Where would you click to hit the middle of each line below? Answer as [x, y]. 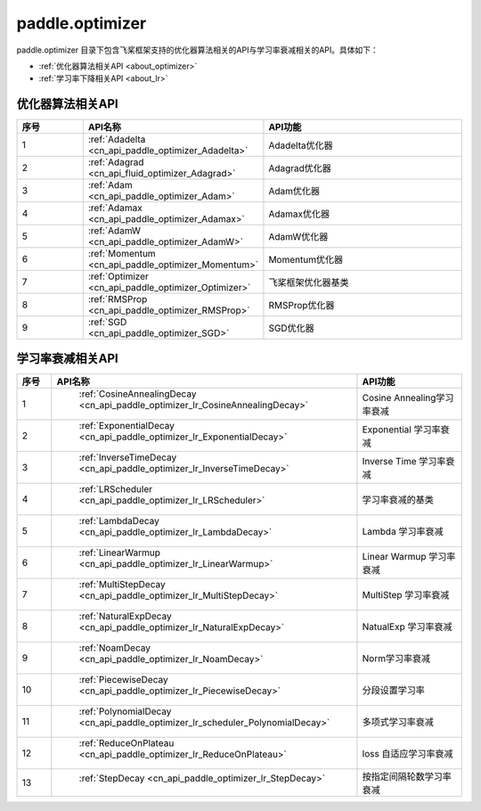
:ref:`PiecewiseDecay [123, 679]
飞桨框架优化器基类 [309, 283]
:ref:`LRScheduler [116, 488]
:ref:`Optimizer [118, 276]
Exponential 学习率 [401, 430]
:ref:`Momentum [122, 254]
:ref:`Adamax [115, 208]
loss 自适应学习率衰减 [408, 753]
